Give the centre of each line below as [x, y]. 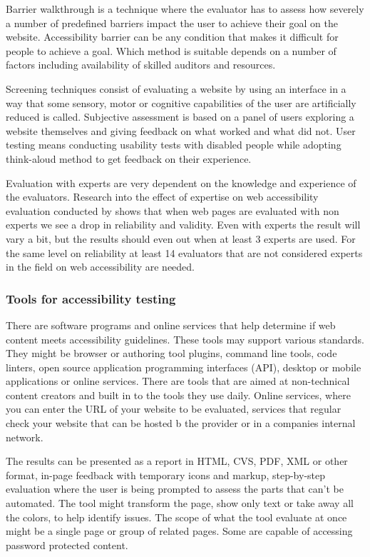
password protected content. [67, 545]
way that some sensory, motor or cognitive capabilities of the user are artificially [181, 102]
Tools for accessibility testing [91, 298]
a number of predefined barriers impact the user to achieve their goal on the [172, 22]
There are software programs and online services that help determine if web [171, 325]
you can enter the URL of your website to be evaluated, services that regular [174, 409]
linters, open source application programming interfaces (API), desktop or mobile [184, 367]
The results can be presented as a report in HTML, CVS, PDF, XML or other [177, 461]
